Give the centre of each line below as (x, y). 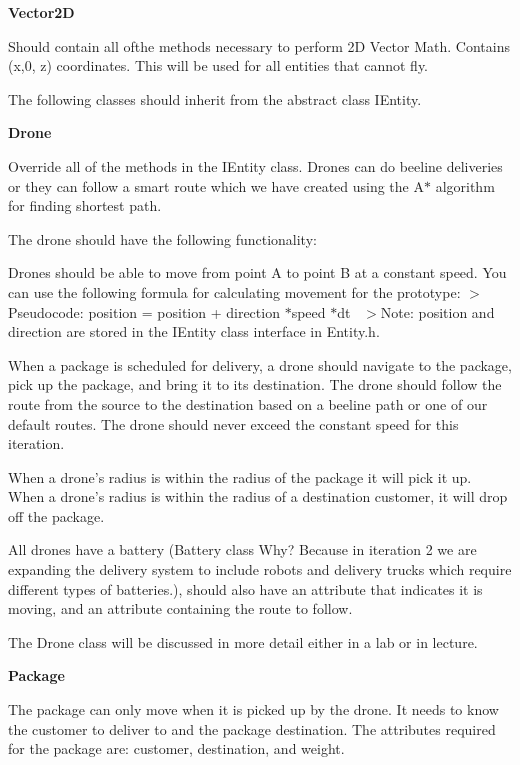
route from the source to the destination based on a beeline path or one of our (248, 403)
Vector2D (41, 12)
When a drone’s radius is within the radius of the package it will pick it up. (240, 476)
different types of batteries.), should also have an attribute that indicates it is (245, 588)
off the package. (56, 515)
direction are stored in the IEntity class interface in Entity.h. (194, 331)
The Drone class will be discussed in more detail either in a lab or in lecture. (243, 641)
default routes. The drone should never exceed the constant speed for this (233, 423)
